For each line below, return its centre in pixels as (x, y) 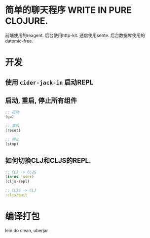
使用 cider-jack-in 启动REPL (49, 82)
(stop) (12, 144)
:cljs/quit (16, 195)
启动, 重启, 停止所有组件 (41, 100)
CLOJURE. (27, 21)
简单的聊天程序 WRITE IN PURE (69, 10)
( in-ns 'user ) (20, 177)
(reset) (13, 130)
